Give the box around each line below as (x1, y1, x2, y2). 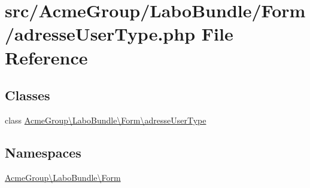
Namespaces (5, 143, 81, 161)
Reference (5, 45, 88, 69)
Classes (5, 86, 50, 104)
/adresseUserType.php (5, 21, 196, 46)
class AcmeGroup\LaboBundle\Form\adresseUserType (5, 113, 206, 126)
